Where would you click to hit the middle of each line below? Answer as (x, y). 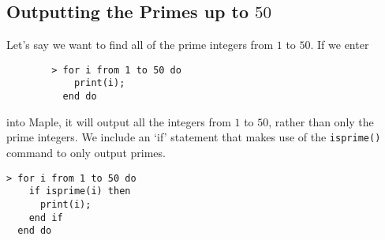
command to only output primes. (86, 153)
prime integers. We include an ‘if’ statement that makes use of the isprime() (194, 137)
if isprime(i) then (80, 191)
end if (46, 217)
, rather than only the (321, 121)
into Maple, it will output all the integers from (119, 121)
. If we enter (340, 45)
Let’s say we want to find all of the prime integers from (140, 45)
